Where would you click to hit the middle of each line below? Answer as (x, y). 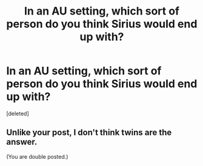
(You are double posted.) (37, 156)
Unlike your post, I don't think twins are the (89, 132)
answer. (22, 142)
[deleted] (18, 113)
